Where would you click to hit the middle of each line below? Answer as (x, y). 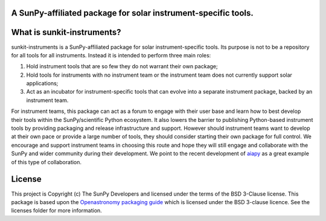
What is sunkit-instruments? (66, 32)
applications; (42, 83)
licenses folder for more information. (56, 211)
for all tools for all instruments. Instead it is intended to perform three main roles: (111, 55)
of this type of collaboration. (46, 162)
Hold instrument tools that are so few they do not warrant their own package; (122, 66)
